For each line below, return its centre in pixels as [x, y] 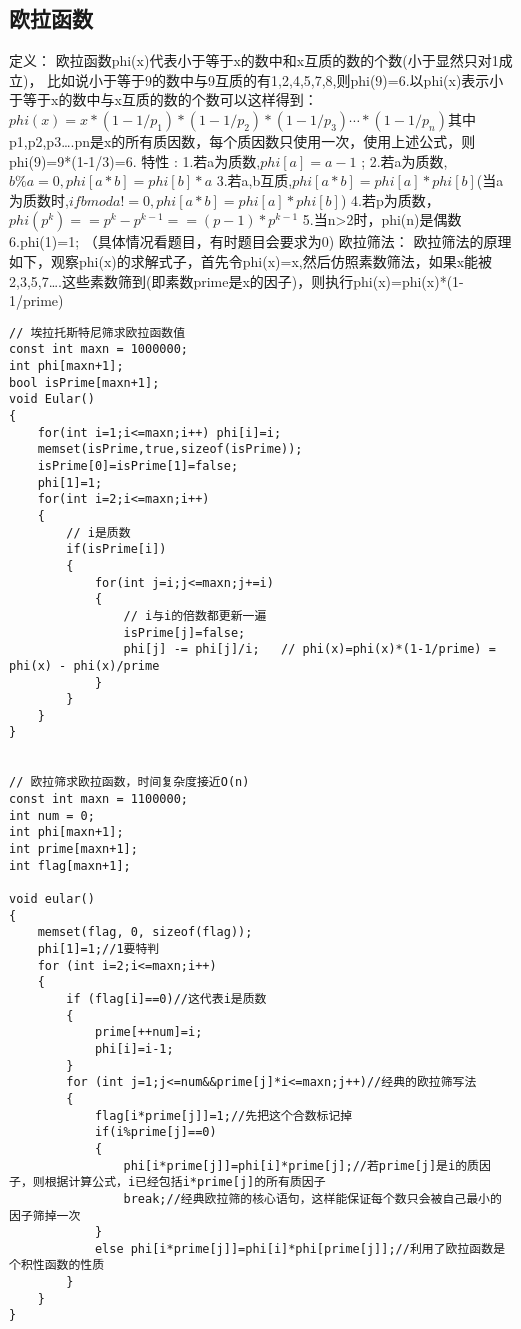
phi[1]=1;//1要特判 [98, 949]
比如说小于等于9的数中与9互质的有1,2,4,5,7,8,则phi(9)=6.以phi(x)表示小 [275, 79]
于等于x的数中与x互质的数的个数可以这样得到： [163, 99]
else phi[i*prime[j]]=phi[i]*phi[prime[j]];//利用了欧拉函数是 [300, 1248]
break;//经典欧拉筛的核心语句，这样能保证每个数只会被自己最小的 [312, 1198]
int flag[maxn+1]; [70, 865]
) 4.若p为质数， [390, 199]
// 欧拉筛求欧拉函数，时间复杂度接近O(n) [129, 782]
